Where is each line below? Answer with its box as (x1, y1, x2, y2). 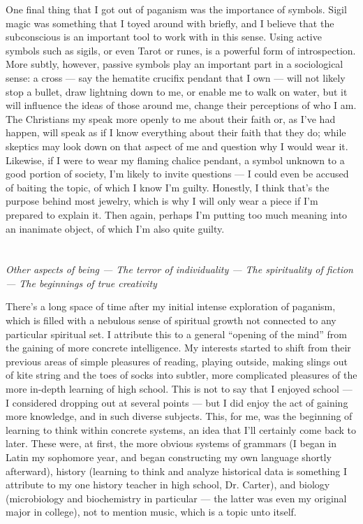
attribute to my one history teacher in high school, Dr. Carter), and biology (6, 477, 330, 492)
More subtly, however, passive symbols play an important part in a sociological (6, 57, 343, 71)
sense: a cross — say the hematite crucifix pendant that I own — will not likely (6, 70, 346, 85)
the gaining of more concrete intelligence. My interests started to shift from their (6, 340, 351, 355)
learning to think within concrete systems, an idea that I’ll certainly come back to (6, 422, 356, 437)
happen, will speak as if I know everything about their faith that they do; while (6, 125, 346, 140)
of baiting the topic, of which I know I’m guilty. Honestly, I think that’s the (6, 180, 329, 194)
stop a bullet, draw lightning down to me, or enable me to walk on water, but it (6, 84, 348, 99)
